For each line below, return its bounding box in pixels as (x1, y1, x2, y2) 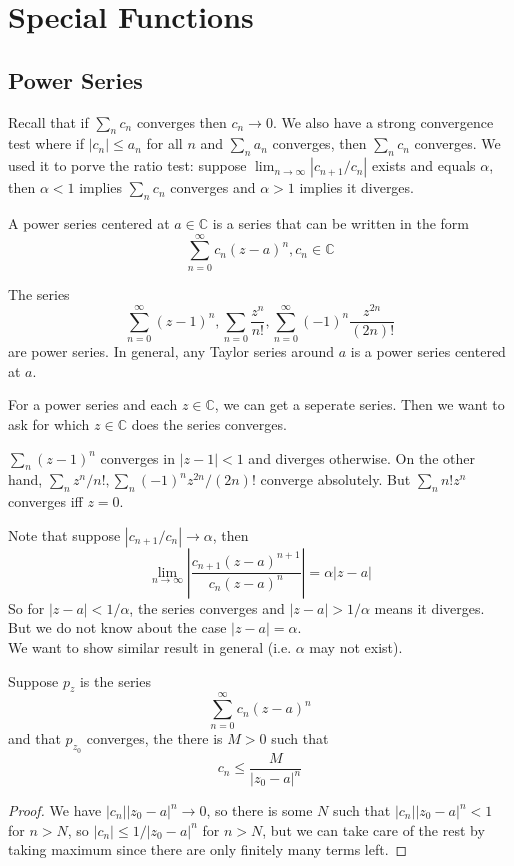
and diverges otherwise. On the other (248, 447, 475, 468)
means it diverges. (374, 597, 485, 618)
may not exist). (309, 636, 403, 657)
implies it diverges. (299, 177, 414, 198)
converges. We (414, 133, 501, 154)
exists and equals (371, 155, 476, 176)
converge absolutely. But (260, 469, 411, 490)
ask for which (8, 413, 90, 434)
